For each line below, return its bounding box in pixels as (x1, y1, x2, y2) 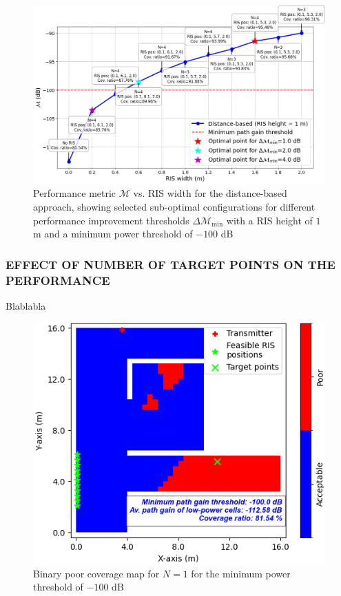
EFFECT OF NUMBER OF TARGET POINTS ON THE (6, 255, 335, 273)
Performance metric (33, 186, 116, 200)
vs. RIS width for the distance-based (133, 186, 287, 200)
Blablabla (6, 298, 46, 312)
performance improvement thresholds (33, 213, 189, 227)
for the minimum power (191, 566, 291, 580)
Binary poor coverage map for (33, 566, 160, 580)
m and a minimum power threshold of (33, 226, 193, 241)
